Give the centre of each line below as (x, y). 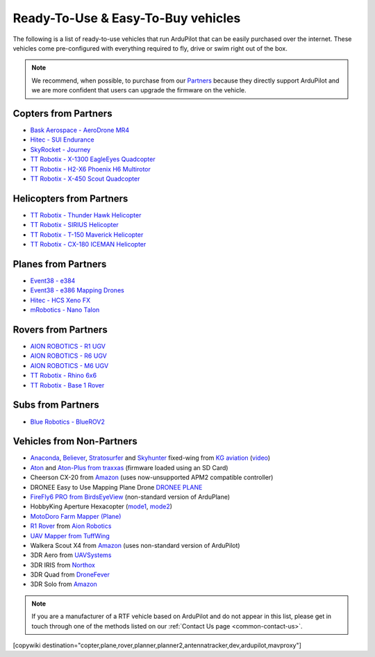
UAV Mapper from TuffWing (70, 535)
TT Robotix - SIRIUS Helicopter (75, 225)
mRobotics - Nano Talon (65, 310)
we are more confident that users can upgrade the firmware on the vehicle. (139, 90)
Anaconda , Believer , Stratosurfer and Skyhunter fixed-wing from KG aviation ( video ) (150, 458)
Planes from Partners (60, 264)
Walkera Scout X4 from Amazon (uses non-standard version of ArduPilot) (135, 545)
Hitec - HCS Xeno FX (60, 300)
